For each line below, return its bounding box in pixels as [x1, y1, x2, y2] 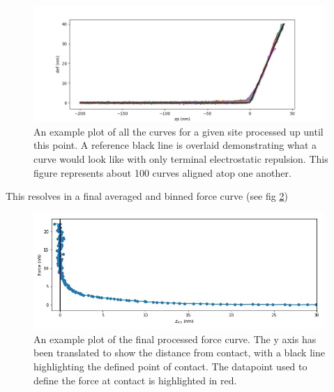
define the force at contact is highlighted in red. [33, 372, 237, 387]
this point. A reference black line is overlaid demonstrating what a [33, 138, 317, 152]
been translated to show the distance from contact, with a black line [33, 345, 325, 360]
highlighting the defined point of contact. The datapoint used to [33, 358, 308, 373]
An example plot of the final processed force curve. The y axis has [33, 331, 317, 346]
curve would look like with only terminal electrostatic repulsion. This [33, 152, 328, 166]
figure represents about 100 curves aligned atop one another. [33, 165, 291, 180]
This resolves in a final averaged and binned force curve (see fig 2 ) [6, 189, 288, 203]
